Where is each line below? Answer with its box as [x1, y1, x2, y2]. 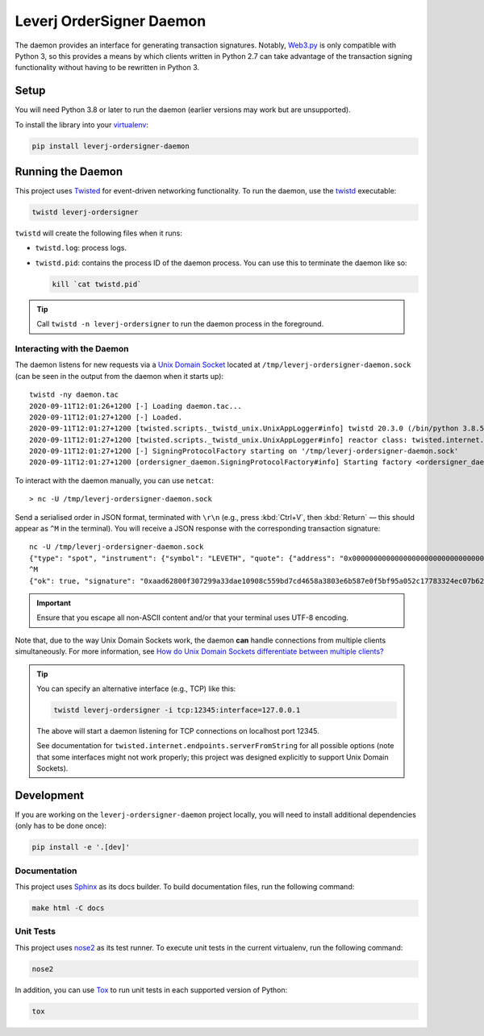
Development [15, 788, 85, 802]
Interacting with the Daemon [15, 343, 129, 354]
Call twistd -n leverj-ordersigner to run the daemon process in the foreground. [36, 319, 324, 329]
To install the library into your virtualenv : [15, 119, 149, 129]
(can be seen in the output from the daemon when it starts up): [15, 371, 224, 381]
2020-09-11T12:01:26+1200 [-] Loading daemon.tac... [29, 402, 242, 410]
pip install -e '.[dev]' [31, 843, 131, 852]
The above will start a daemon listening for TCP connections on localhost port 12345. [36, 726, 320, 735]
